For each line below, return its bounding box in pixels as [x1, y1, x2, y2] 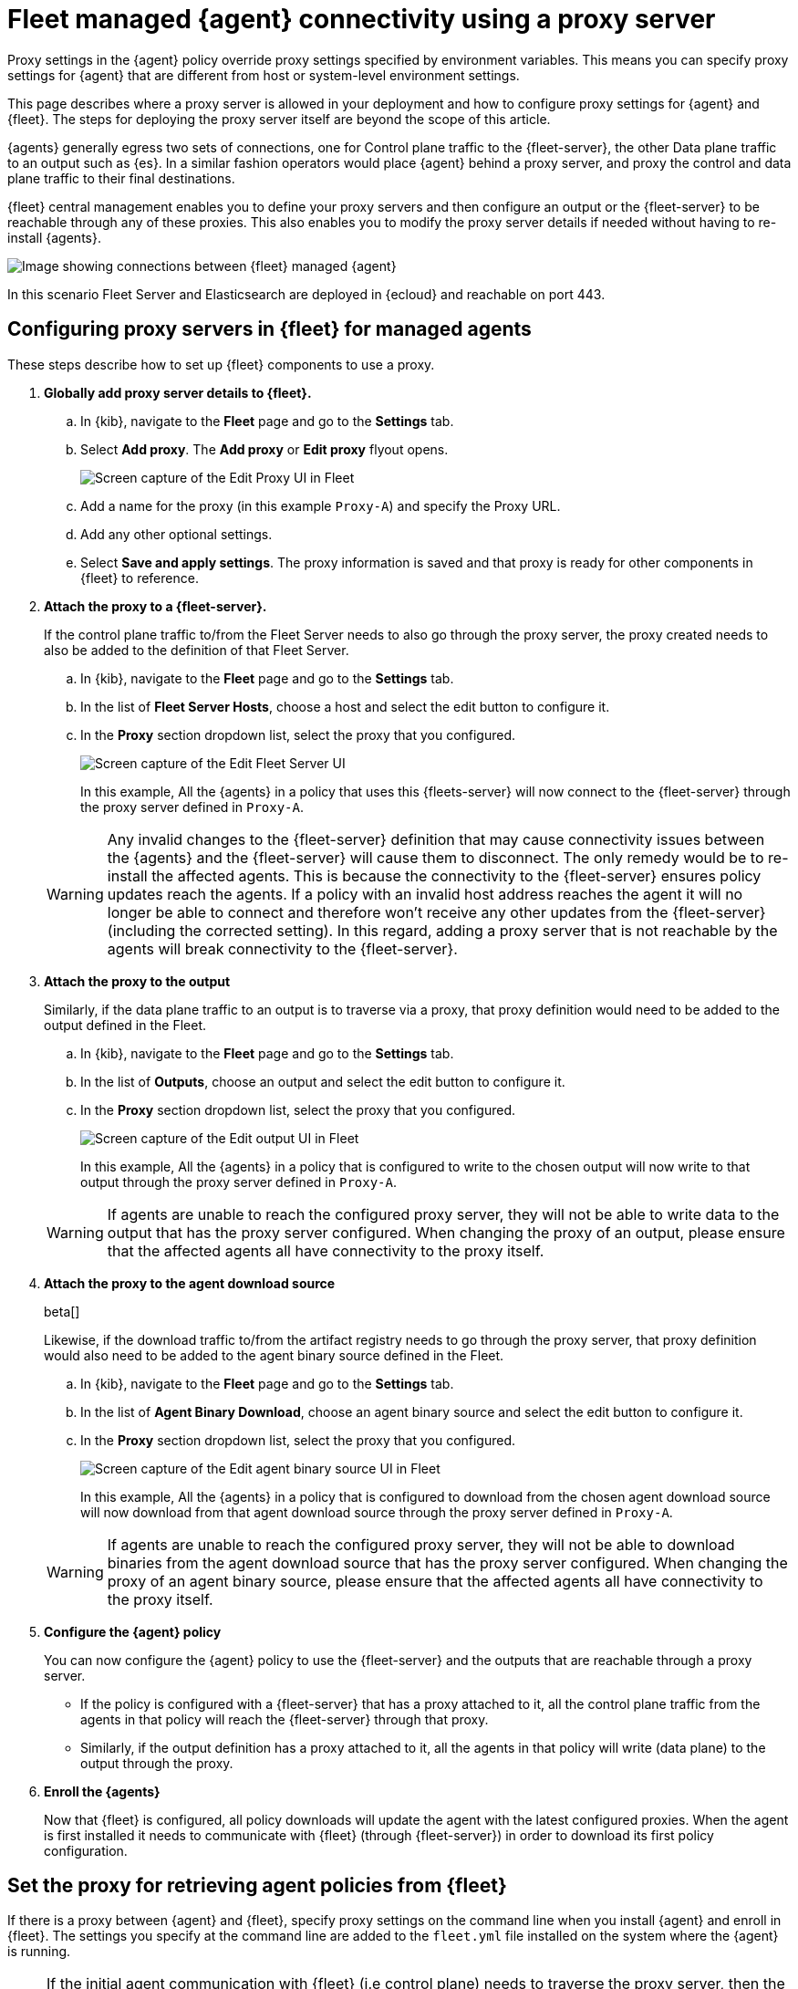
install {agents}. [7, 229, 101, 245]
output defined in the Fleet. [44, 1016, 207, 1033]
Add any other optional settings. [80, 526, 273, 542]
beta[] [44, 1303, 80, 1319]
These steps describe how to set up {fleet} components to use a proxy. [7, 356, 435, 372]
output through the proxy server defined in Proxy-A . [80, 1173, 398, 1190]
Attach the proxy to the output [44, 973, 231, 989]
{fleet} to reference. [80, 569, 199, 586]
